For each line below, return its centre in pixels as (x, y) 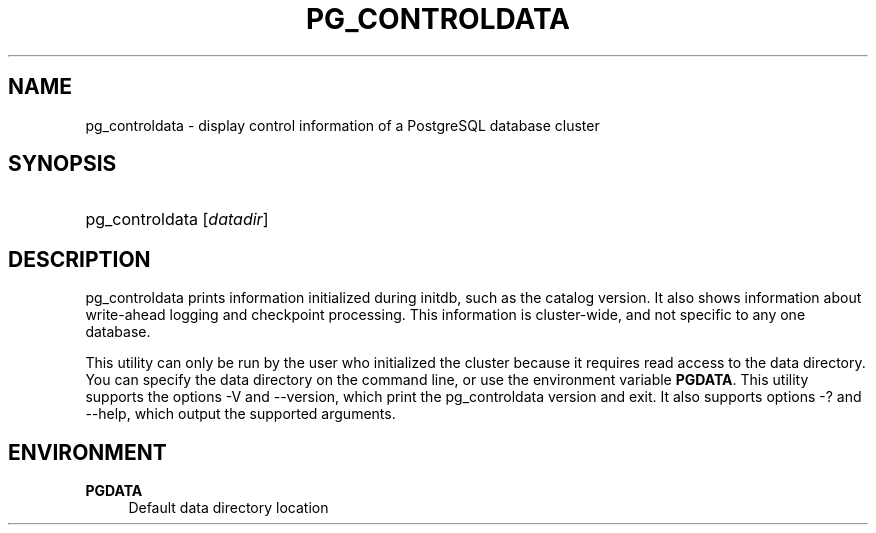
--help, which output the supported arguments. (240, 414)
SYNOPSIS (62, 164)
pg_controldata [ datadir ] (177, 219)
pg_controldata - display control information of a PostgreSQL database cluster (342, 125)
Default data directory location (228, 508)
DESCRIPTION (79, 259)
